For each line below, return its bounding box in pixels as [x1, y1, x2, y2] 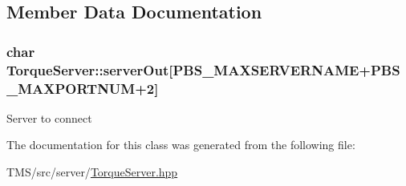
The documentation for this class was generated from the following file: [6, 136, 355, 153]
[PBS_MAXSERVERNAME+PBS [168, 59, 400, 79]
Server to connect [6, 109, 92, 126]
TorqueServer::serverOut [6, 59, 169, 79]
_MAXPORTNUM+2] [6, 78, 159, 98]
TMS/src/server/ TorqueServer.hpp [6, 164, 178, 180]
